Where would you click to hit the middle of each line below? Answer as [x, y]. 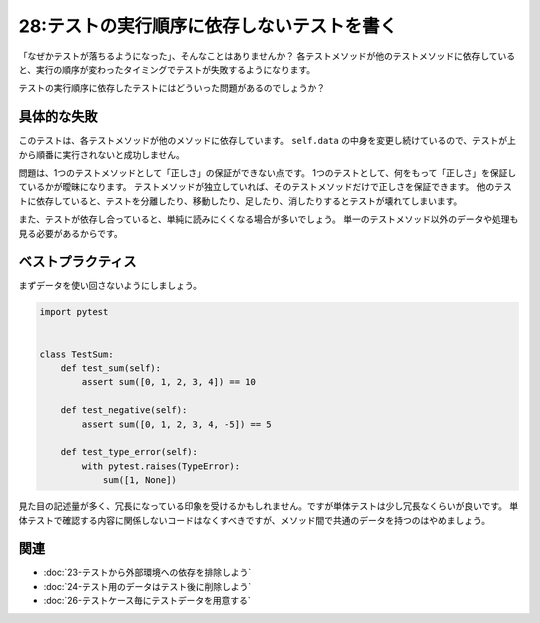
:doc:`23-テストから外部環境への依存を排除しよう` [147, 572]
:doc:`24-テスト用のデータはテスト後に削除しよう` [147, 586]
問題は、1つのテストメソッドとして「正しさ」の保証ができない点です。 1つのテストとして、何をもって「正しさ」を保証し [267, 173]
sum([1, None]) [139, 480]
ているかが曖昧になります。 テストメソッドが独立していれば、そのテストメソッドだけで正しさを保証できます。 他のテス [265, 187]
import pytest [74, 312]
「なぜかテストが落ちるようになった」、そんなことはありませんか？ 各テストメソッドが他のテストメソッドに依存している [267, 56]
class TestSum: [76, 354]
